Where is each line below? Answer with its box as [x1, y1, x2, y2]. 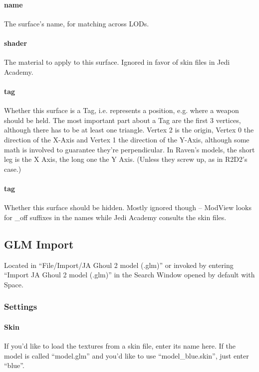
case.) [4, 163, 21, 174]
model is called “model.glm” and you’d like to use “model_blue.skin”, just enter [4, 350, 249, 361]
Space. [4, 279, 23, 289]
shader [4, 37, 27, 48]
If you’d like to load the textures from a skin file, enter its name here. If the [4, 340, 236, 351]
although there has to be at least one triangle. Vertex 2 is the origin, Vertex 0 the [4, 124, 254, 135]
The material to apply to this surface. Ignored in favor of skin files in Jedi [4, 57, 230, 67]
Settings [4, 300, 37, 313]
